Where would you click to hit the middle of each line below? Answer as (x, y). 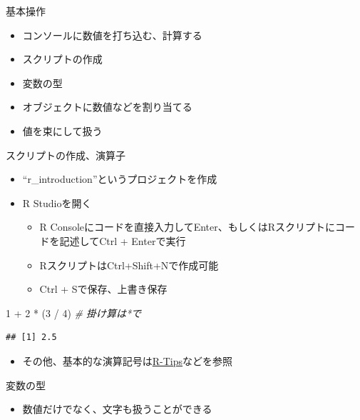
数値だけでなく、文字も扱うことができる (117, 409)
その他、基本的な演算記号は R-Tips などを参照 (128, 360)
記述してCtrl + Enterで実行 (123, 240)
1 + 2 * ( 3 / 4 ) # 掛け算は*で (74, 312)
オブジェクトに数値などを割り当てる (107, 107)
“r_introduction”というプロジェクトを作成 (120, 179)
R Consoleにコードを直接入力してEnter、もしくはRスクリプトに (187, 227)
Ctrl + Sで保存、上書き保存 (103, 289)
